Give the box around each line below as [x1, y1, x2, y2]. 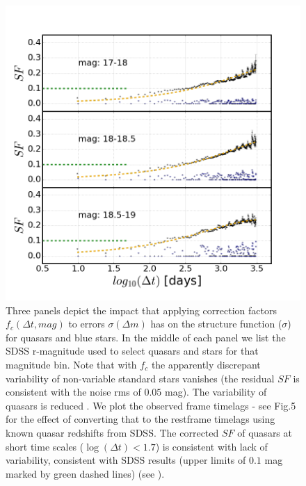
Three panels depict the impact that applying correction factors [6, 302, 277, 317]
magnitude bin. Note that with [6, 357, 137, 371]
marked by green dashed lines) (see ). [6, 466, 165, 480]
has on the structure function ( [150, 316, 282, 331]
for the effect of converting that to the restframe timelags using [6, 412, 275, 426]
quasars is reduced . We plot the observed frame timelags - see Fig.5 [6, 398, 296, 412]
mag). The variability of [165, 384, 267, 399]
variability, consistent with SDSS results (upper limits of [6, 453, 246, 467]
